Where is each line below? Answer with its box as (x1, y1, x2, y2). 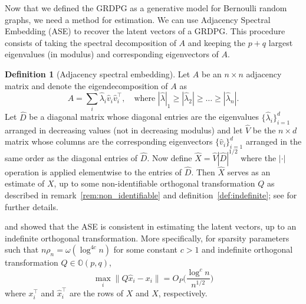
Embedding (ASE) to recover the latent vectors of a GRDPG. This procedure (5, 25, 285, 37)
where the (241, 151, 277, 164)
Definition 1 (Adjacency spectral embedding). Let (5, 67, 190, 80)
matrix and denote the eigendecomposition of (5, 79, 168, 91)
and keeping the (187, 36, 245, 48)
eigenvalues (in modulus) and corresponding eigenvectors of (5, 48, 219, 60)
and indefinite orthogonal (202, 243, 293, 256)
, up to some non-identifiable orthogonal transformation (54, 177, 255, 189)
